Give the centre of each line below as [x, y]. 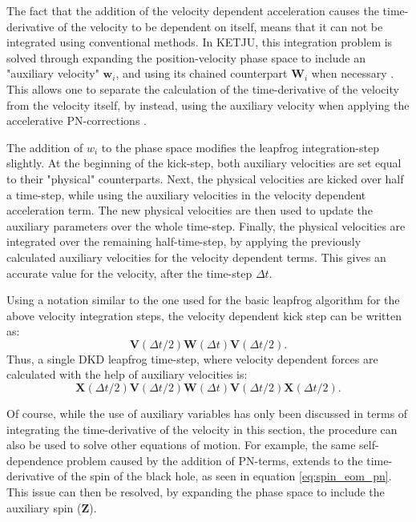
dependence [35, 460]
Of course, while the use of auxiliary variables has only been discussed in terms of [207, 414]
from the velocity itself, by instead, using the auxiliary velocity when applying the [208, 104]
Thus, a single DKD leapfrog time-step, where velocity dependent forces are [192, 358]
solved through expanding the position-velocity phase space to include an [186, 57]
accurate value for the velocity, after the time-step [129, 273]
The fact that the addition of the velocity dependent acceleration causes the [193, 10]
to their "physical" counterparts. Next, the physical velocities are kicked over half [205, 178]
